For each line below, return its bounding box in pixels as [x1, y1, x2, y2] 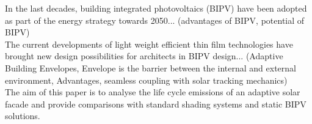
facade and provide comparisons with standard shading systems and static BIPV [5, 97, 307, 110]
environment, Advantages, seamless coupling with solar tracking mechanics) [5, 73, 288, 86]
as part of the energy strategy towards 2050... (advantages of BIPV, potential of [5, 13, 305, 26]
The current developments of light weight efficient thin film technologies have [5, 37, 293, 50]
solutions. [5, 109, 40, 122]
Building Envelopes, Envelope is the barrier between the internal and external [5, 61, 296, 74]
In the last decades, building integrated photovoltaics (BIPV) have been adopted [5, 2, 307, 14]
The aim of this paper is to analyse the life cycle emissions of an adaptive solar [5, 86, 300, 98]
